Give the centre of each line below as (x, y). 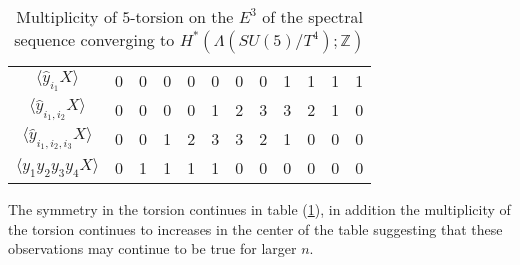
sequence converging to (94, 39)
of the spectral (312, 16)
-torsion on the (182, 16)
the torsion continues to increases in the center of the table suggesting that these (255, 228)
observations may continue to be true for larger (152, 248)
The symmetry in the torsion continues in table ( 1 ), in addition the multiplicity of (259, 209)
